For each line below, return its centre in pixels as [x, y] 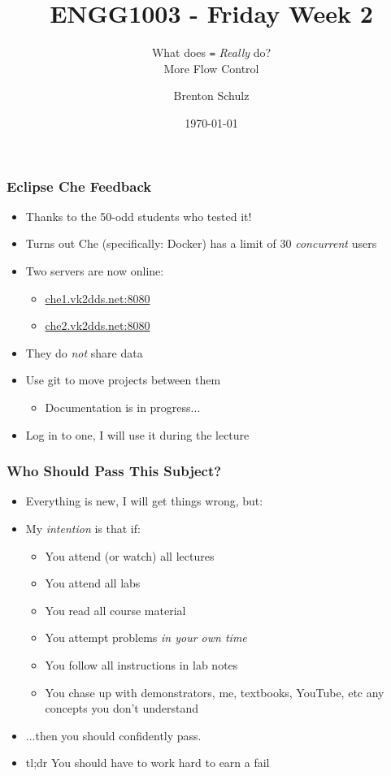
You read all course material [115, 610]
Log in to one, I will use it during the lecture [137, 434]
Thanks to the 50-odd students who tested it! [139, 216]
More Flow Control [211, 68]
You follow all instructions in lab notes [141, 664]
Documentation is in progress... [123, 408]
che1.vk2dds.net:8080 [98, 298]
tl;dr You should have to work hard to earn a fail [148, 763]
